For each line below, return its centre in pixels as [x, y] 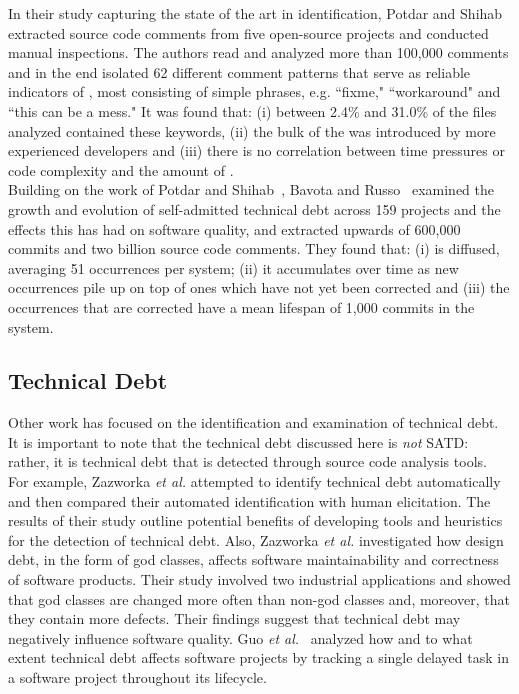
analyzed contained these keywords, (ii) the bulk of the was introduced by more [252, 130]
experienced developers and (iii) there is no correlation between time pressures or [256, 150]
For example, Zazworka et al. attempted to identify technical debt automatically [254, 481]
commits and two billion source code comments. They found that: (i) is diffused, [254, 248]
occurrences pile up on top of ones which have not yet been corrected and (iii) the [259, 287]
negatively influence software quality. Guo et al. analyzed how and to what [240, 637]
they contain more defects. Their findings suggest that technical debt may [234, 618]
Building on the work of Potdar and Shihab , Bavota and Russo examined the [251, 189]
